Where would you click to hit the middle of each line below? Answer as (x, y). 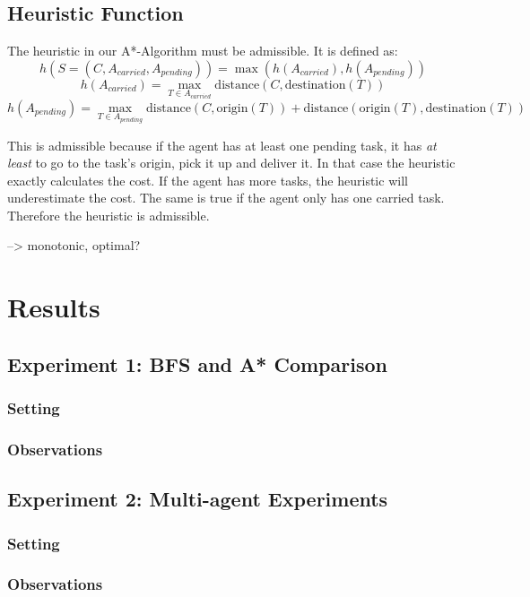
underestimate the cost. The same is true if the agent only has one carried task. (226, 198)
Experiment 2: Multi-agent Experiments (198, 499)
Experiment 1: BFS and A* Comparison (197, 363)
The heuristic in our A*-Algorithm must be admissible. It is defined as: (203, 51)
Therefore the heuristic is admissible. (109, 215)
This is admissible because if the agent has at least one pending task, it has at (222, 145)
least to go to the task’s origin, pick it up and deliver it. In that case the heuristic (231, 163)
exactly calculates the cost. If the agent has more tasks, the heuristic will (208, 180)
